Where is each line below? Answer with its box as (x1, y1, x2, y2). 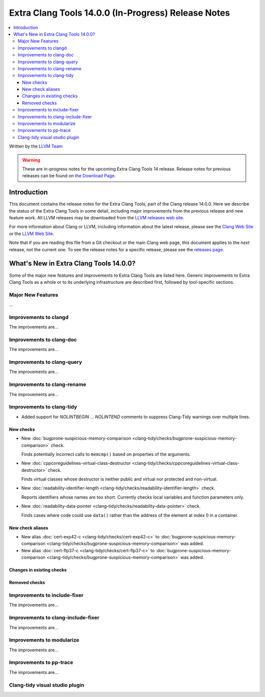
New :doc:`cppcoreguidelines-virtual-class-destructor (21, 460, 131, 466)
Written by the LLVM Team (9, 143, 63, 149)
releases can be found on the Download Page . (22, 173, 116, 179)
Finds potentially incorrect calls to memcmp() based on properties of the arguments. (21, 451, 191, 457)
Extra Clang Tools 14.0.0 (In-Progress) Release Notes (9, 7, 230, 18)
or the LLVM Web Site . (9, 231, 54, 237)
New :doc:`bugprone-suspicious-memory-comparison (21, 435, 132, 441)
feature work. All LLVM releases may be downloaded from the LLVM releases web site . (9, 215, 185, 221)
